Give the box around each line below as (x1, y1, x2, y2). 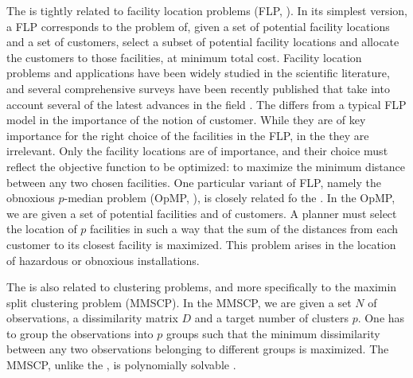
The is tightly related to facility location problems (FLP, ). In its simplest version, (6, 2, 407, 18)
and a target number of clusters (194, 310, 349, 326)
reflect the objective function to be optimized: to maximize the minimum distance (6, 158, 405, 174)
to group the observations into (6, 325, 154, 341)
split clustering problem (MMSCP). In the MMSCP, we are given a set (6, 294, 352, 310)
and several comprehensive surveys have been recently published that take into (6, 80, 390, 96)
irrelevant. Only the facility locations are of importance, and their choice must (6, 142, 388, 159)
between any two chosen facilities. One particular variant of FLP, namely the (6, 173, 382, 190)
